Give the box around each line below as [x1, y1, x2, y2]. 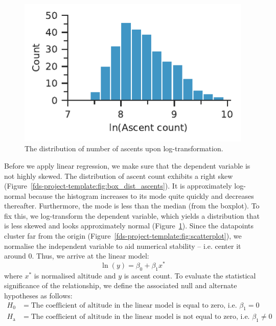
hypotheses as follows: [4, 290, 73, 300]
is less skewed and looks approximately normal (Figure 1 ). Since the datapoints [4, 220, 254, 231]
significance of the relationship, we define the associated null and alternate [4, 280, 237, 291]
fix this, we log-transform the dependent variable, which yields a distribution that [4, 210, 260, 221]
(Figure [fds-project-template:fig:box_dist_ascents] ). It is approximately [4, 180, 232, 191]
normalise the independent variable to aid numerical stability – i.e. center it [4, 240, 241, 251]
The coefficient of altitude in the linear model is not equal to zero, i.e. [31, 313, 250, 321]
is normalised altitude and [34, 270, 116, 281]
